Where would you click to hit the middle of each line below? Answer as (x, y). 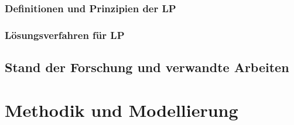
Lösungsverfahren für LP (65, 35)
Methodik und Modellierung (122, 110)
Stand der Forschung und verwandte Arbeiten (147, 67)
